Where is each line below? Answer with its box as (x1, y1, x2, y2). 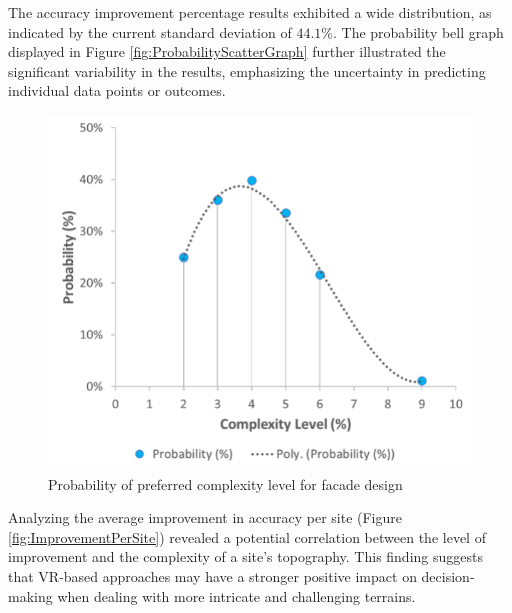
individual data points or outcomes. (8, 80, 226, 101)
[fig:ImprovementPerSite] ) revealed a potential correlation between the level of (8, 526, 486, 547)
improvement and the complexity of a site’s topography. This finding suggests (8, 546, 483, 567)
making (8, 585, 53, 606)
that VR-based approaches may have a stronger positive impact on (8, 565, 417, 586)
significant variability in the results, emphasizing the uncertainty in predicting (8, 60, 486, 81)
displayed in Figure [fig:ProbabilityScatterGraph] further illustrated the (8, 41, 446, 62)
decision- (421, 565, 475, 586)
